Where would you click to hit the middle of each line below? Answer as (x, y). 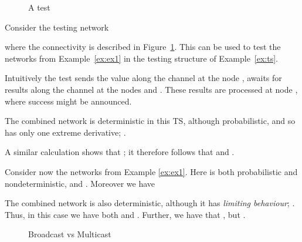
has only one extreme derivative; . (65, 132)
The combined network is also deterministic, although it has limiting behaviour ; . (150, 203)
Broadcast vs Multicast (70, 234)
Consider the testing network (57, 27)
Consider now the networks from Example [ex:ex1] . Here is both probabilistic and (151, 171)
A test (39, 7)
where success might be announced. (68, 101)
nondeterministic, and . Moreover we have (80, 183)
